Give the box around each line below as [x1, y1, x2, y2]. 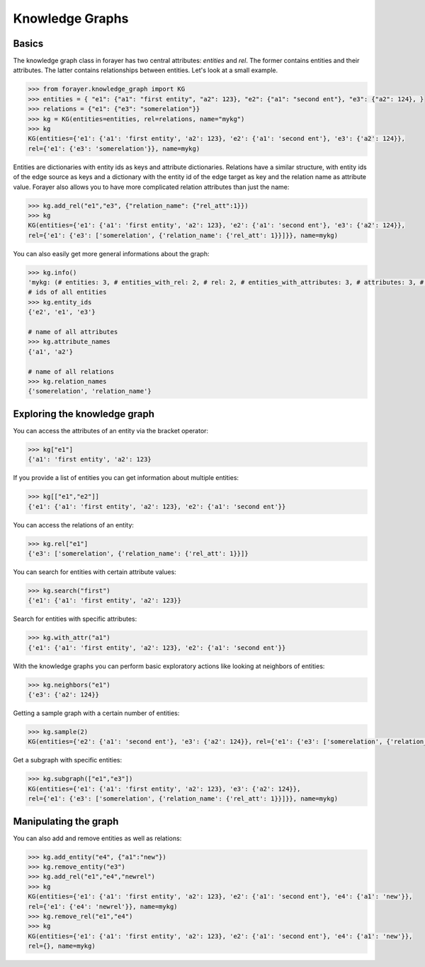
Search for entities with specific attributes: [13, 614, 137, 623]
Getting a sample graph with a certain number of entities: [13, 709, 180, 718]
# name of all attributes [28, 328, 118, 336]
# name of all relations [28, 367, 115, 375]
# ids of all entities [28, 288, 107, 297]
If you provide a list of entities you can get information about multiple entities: [13, 474, 239, 482]
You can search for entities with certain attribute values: [13, 567, 176, 576]
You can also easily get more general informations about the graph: [13, 249, 210, 258]
